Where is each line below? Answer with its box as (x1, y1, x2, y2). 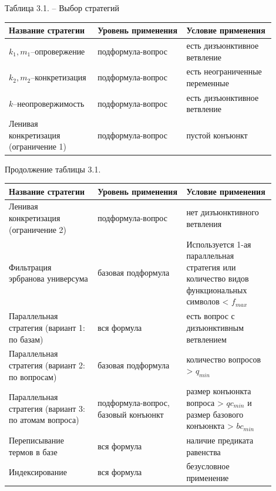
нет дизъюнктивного (186, 206, 259, 218)
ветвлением (186, 333, 227, 345)
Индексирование (9, 466, 67, 478)
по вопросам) (9, 370, 57, 382)
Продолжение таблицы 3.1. (5, 162, 101, 175)
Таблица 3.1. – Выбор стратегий (5, 2, 120, 13)
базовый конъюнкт (97, 408, 164, 420)
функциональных (186, 283, 247, 296)
